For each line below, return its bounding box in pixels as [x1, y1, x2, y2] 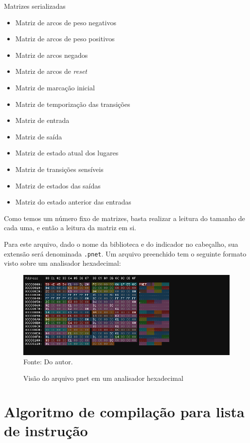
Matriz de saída [15, 131, 62, 141]
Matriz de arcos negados [15, 50, 88, 60]
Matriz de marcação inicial [15, 82, 95, 92]
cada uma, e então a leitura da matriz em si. [4, 222, 136, 233]
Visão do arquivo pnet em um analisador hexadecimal [23, 373, 183, 383]
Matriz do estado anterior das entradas [15, 197, 131, 207]
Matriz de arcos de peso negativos [15, 17, 116, 27]
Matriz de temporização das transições [15, 99, 130, 109]
